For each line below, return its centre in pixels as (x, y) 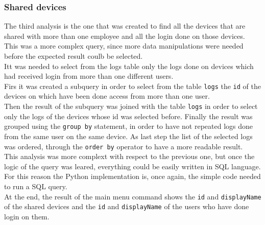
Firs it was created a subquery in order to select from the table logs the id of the (132, 86)
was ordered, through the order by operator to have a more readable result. (124, 146)
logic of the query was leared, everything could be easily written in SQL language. (132, 166)
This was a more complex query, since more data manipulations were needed (124, 46)
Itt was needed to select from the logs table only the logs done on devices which (129, 66)
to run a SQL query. (36, 186)
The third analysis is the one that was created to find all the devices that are (125, 26)
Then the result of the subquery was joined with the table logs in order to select (131, 106)
